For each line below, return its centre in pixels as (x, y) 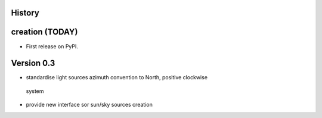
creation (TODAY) (44, 32)
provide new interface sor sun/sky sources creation (89, 105)
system (35, 91)
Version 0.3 (33, 63)
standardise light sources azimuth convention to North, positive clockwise (117, 77)
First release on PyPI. (52, 46)
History (25, 13)
